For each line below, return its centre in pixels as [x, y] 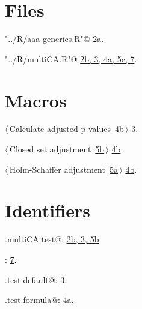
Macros [36, 100]
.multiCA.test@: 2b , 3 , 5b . [53, 239]
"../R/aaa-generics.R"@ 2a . [54, 39]
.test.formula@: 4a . [39, 300]
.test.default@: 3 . [36, 279]
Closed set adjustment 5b [57, 149]
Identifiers [48, 210]
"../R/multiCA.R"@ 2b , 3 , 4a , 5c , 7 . [71, 58]
